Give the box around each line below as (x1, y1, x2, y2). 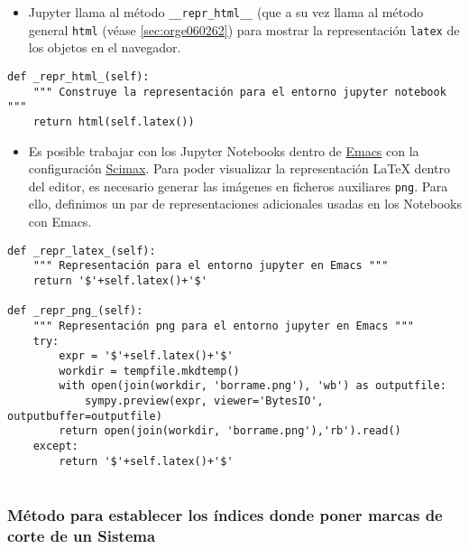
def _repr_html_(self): (7, 70, 150, 83)
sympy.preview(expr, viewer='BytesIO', (84, 395, 324, 408)
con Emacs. (28, 211, 92, 230)
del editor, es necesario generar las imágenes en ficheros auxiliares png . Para (28, 176, 448, 195)
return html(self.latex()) (32, 115, 195, 128)
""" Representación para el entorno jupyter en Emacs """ (32, 259, 389, 273)
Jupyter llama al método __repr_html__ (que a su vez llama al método (28, 3, 424, 21)
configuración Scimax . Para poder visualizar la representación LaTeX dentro (28, 159, 450, 178)
